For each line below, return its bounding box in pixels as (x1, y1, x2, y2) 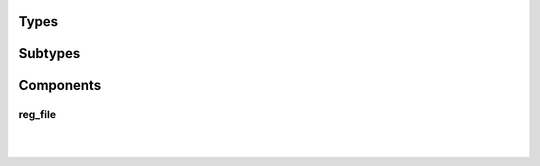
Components (18, 77, 102, 94)
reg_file (18, 108, 57, 122)
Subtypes (18, 45, 81, 62)
